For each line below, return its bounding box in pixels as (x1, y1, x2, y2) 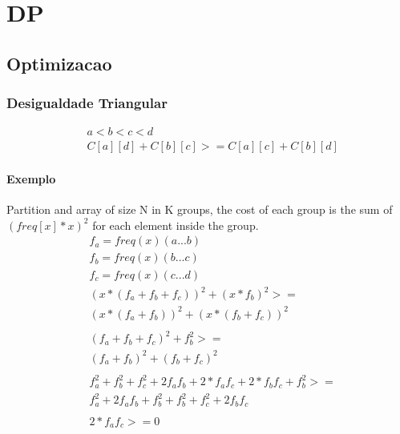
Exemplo (6, 171, 56, 187)
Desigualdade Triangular (6, 93, 168, 113)
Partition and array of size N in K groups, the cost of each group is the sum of (6, 201, 393, 218)
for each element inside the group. (92, 216, 259, 233)
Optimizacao (6, 50, 112, 75)
